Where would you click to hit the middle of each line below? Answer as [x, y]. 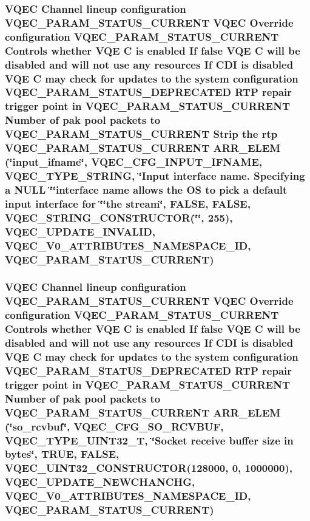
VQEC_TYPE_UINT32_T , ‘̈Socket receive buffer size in [149, 440]
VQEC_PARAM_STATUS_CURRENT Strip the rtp [141, 134]
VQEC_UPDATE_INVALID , [80, 231]
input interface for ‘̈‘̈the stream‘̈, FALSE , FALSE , [128, 203]
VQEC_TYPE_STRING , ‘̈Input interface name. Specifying [155, 175]
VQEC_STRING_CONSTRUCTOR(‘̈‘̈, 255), [119, 217]
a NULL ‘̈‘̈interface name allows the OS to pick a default [146, 189]
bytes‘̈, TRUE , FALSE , [62, 454]
